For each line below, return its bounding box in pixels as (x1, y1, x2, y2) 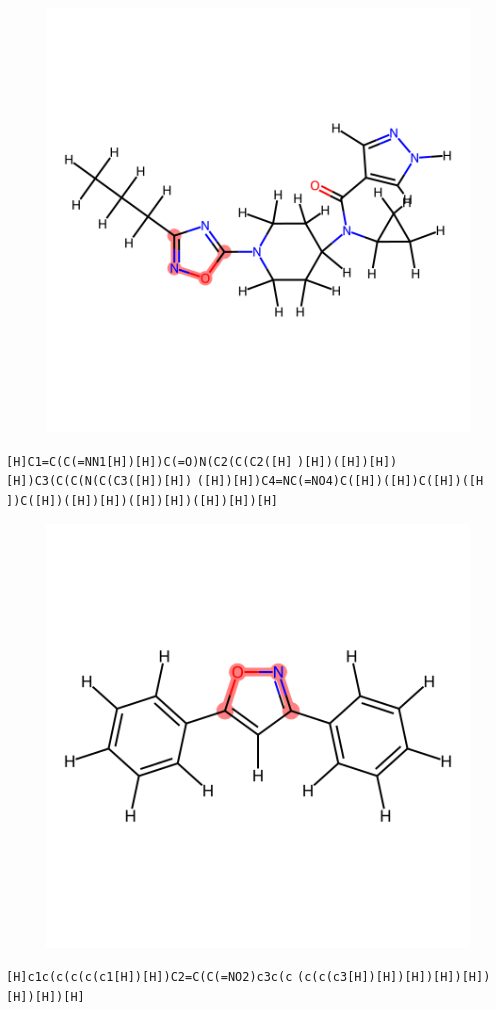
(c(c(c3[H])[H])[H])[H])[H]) (297, 970, 491, 985)
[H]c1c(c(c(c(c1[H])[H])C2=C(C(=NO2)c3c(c (6, 970, 293, 985)
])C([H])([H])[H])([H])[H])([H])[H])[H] (6, 493, 279, 508)
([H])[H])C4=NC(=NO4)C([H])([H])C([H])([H (196, 474, 484, 489)
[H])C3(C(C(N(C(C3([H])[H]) (6, 474, 193, 489)
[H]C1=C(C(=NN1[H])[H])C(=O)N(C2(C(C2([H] (6, 454, 293, 469)
